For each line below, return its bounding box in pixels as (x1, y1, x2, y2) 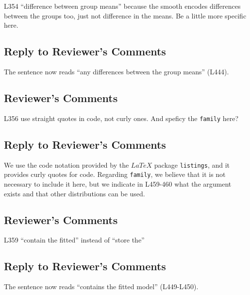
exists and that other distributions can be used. (4, 188, 145, 198)
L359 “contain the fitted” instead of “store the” (4, 235, 145, 245)
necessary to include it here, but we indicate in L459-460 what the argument (4, 178, 232, 189)
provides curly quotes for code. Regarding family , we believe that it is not (4, 169, 226, 179)
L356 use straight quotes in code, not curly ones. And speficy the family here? (4, 113, 239, 123)
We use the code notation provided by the (4, 159, 129, 170)
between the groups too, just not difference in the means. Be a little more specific (4, 10, 247, 20)
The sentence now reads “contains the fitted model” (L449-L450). (4, 281, 199, 292)
